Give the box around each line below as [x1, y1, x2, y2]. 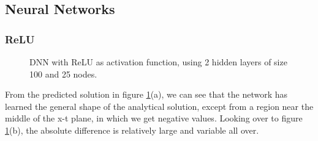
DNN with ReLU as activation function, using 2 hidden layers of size [29, 56, 287, 68]
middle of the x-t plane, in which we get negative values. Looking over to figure [5, 112, 303, 125]
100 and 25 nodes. [29, 67, 97, 80]
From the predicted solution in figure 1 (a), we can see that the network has [5, 88, 288, 101]
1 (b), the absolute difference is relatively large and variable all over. [5, 123, 259, 136]
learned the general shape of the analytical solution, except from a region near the [5, 99, 314, 112]
